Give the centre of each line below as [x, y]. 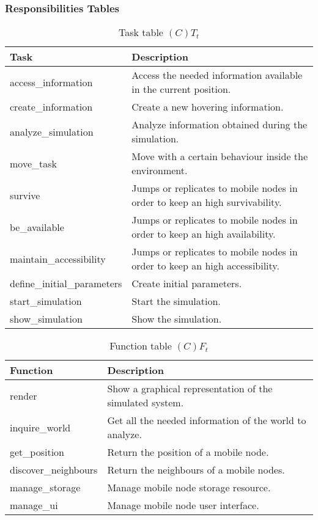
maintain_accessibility [58, 258]
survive [25, 195]
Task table [141, 32]
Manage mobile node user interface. [183, 505]
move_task [33, 163]
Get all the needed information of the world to [207, 420]
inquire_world [40, 427]
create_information [51, 107]
